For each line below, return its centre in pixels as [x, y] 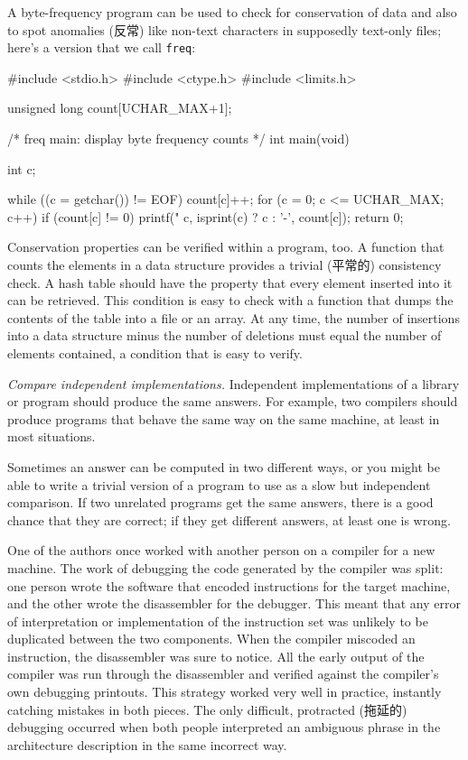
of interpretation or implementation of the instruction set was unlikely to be [218, 621]
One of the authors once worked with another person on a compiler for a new [221, 550]
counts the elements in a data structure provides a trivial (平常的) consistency [225, 264]
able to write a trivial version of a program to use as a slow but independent [219, 484]
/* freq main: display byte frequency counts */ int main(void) [178, 139]
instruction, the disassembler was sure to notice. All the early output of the [216, 656]
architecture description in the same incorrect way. [147, 744]
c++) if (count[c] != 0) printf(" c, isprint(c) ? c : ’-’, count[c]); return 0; [206, 216]
